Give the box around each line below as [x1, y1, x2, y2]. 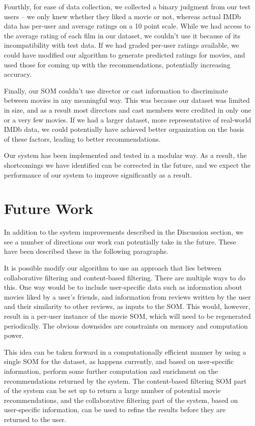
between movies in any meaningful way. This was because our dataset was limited [4, 95, 250, 105]
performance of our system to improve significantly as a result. [4, 169, 192, 180]
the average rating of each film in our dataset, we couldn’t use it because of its [4, 30, 241, 40]
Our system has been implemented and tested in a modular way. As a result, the [4, 150, 247, 160]
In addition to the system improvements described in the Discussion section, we [4, 227, 244, 237]
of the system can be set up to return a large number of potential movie [4, 385, 221, 396]
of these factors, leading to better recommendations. [4, 133, 161, 144]
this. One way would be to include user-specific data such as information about [4, 282, 242, 292]
